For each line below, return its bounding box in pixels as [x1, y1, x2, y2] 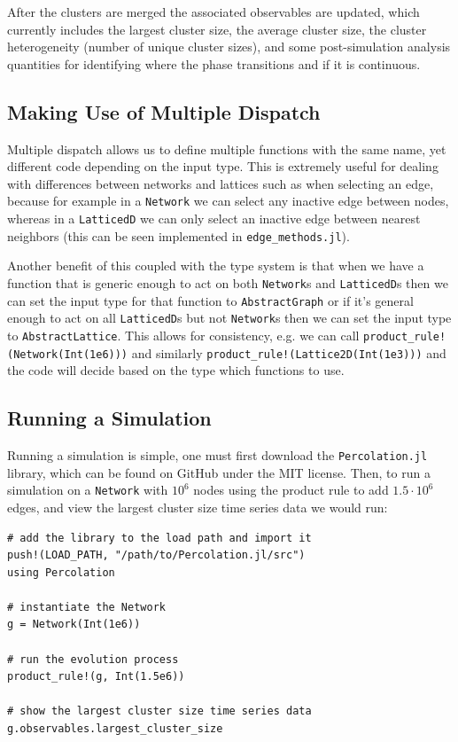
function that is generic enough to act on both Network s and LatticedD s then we [7, 273, 448, 292]
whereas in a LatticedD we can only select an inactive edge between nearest [7, 209, 421, 228]
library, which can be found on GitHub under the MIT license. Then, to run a [7, 463, 431, 481]
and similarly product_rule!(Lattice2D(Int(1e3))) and [131, 343, 446, 362]
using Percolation [7, 566, 115, 579]
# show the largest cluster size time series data [7, 705, 312, 718]
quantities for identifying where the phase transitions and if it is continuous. [7, 54, 421, 73]
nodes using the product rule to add [193, 480, 389, 499]
